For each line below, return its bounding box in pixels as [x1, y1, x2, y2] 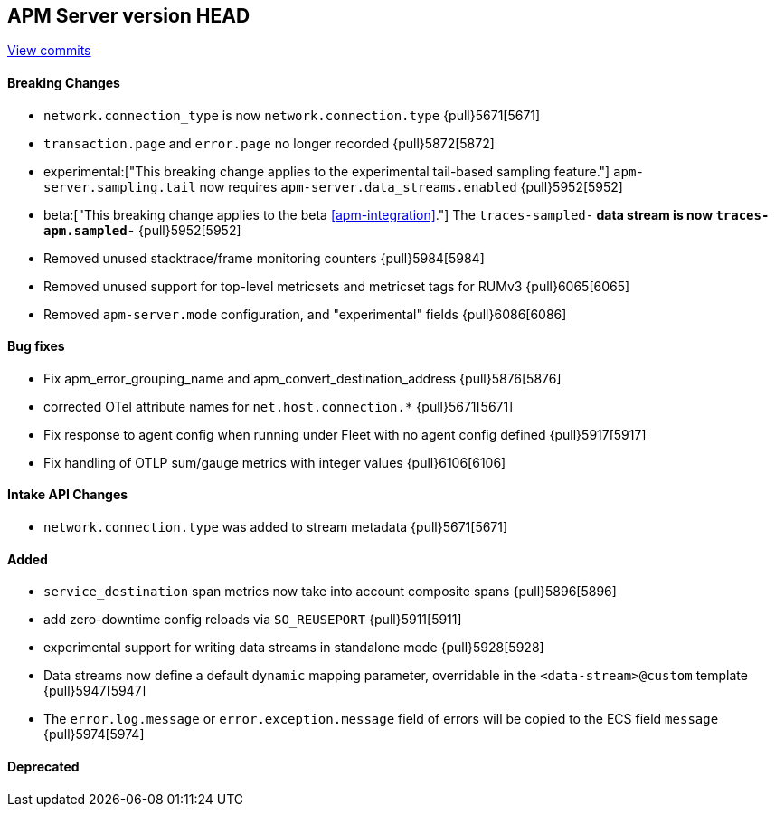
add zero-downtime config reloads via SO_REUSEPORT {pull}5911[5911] [43, 611, 462, 628]
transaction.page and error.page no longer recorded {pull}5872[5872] [43, 135, 495, 151]
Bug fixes [7, 338, 65, 355]
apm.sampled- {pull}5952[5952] [43, 222, 241, 238]
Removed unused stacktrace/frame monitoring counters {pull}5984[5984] [43, 250, 485, 266]
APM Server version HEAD [7, 5, 250, 27]
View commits [7, 43, 91, 59]
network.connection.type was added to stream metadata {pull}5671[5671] [43, 519, 508, 535]
